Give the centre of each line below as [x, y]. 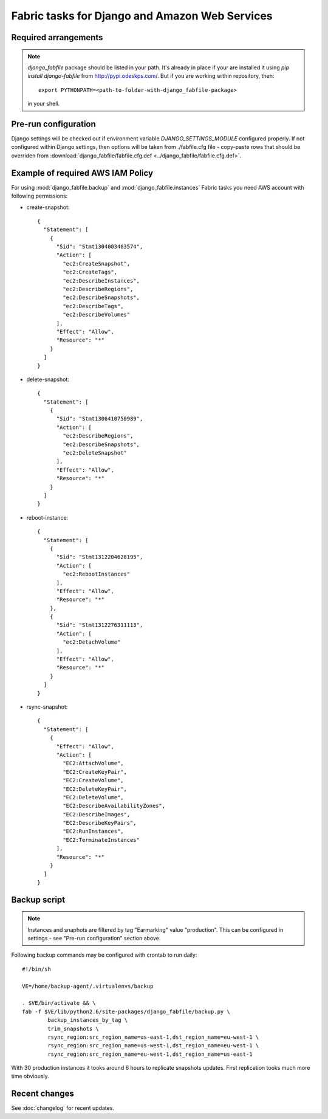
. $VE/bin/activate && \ [59, 1003]
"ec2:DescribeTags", [93, 306]
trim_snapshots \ [73, 1028]
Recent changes [43, 1094]
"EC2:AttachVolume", [93, 763]
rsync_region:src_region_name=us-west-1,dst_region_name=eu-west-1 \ [153, 1046]
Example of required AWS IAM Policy [82, 173]
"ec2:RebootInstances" [97, 574]
